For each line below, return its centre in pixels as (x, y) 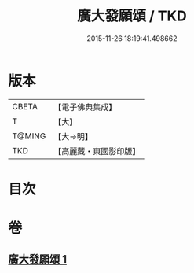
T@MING (29, 136)
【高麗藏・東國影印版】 (97, 151)
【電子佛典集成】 (85, 107)
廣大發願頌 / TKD (132, 16)
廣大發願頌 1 (38, 259)
